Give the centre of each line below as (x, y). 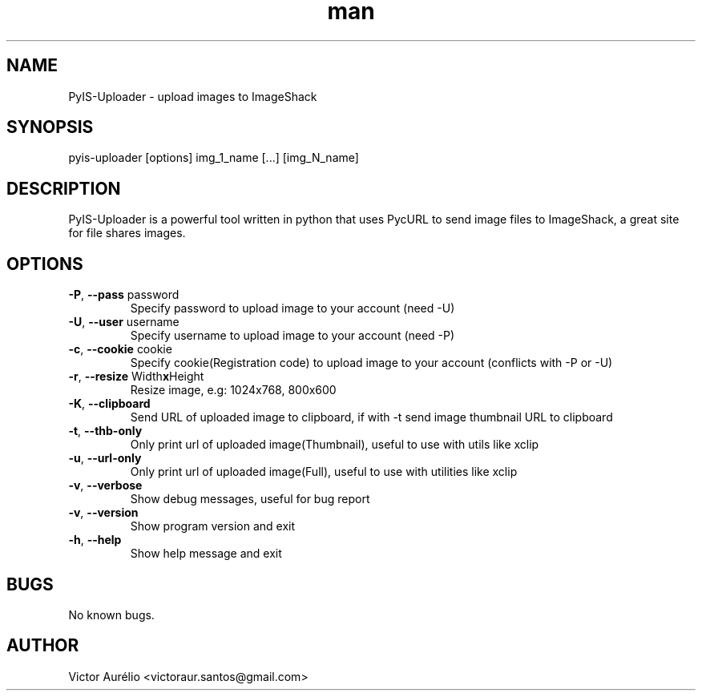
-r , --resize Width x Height (136, 377)
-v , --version (103, 513)
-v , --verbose (105, 485)
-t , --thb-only (105, 431)
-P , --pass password (124, 295)
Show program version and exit (213, 526)
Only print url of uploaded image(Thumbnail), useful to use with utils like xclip (335, 445)
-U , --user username (124, 322)
